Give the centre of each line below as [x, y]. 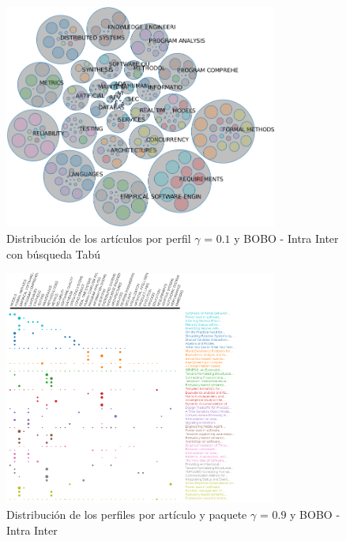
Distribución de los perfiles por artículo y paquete [127, 515]
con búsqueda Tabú [54, 253]
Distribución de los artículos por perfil [99, 238]
